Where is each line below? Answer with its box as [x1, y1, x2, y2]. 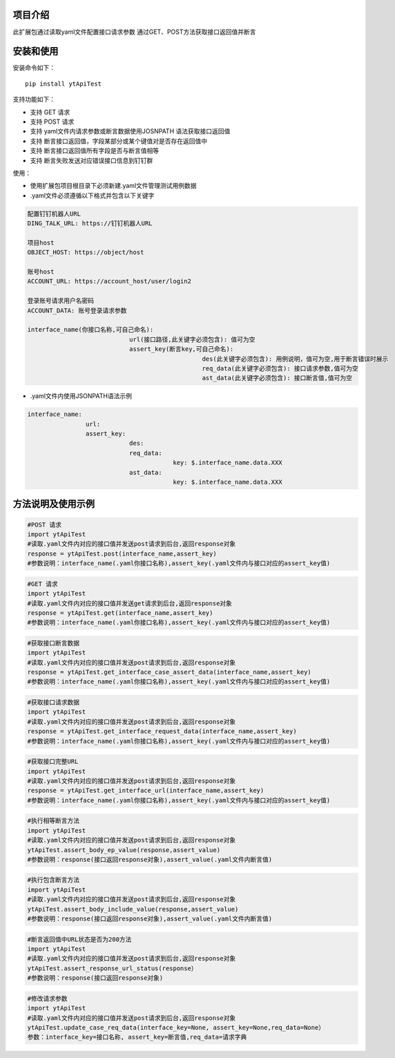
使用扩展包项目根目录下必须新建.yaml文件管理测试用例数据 [30, 182, 197, 190]
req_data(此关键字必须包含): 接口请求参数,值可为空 [202, 364, 358, 372]
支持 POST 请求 [30, 117, 75, 126]
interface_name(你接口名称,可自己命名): [27, 325, 154, 334]
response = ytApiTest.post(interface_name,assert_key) [27, 549, 217, 558]
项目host [27, 238, 55, 247]
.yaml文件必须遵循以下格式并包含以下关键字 [30, 191, 155, 200]
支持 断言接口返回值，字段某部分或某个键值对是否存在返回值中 [30, 137, 207, 145]
